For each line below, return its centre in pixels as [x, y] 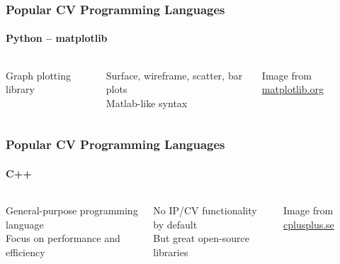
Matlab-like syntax [147, 103]
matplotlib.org [293, 89]
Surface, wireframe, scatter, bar [174, 75]
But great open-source [201, 238]
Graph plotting [38, 75]
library [20, 89]
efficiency [25, 252]
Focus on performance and [63, 238]
